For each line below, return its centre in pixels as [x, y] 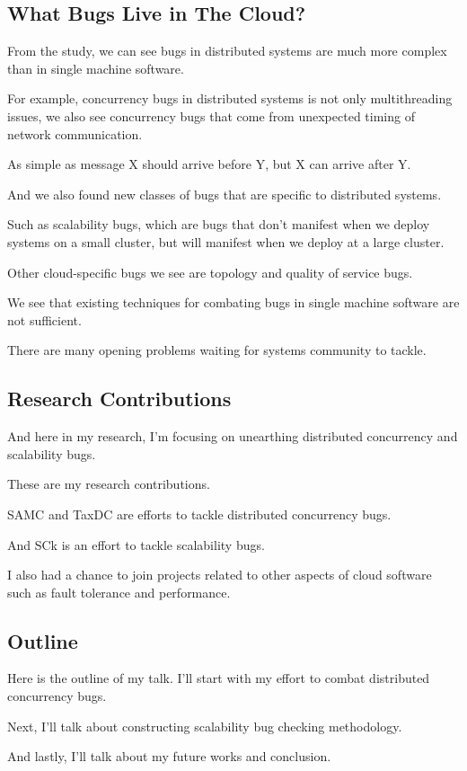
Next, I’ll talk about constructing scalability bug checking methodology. [205, 726]
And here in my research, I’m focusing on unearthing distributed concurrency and [233, 436]
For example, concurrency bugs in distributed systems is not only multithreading [230, 98]
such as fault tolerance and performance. [119, 592]
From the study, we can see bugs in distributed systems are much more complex [227, 51]
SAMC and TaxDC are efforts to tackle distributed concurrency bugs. [199, 514]
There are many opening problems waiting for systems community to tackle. [217, 350]
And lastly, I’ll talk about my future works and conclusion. [169, 756]
